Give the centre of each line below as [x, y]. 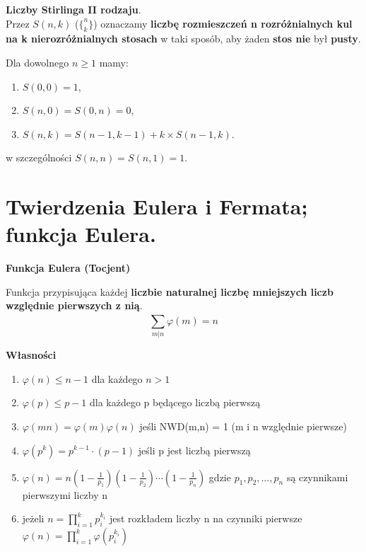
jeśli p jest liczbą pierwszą [194, 450]
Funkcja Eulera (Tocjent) [68, 268]
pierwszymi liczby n [65, 494]
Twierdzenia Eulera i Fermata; [157, 206]
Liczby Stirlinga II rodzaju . [73, 9]
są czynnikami [317, 477]
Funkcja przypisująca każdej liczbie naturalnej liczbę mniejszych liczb [170, 291]
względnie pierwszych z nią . [74, 305]
